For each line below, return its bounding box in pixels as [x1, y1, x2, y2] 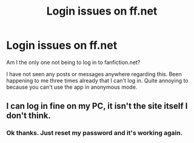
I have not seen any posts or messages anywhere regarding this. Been [6, 70, 182, 77]
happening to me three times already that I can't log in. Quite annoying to [6, 77, 189, 84]
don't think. [6, 111, 52, 121]
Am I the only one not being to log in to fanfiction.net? [6, 58, 141, 66]
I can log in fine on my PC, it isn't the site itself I [6, 101, 188, 111]
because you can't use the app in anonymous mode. [6, 83, 138, 91]
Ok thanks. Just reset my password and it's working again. [6, 129, 183, 138]
